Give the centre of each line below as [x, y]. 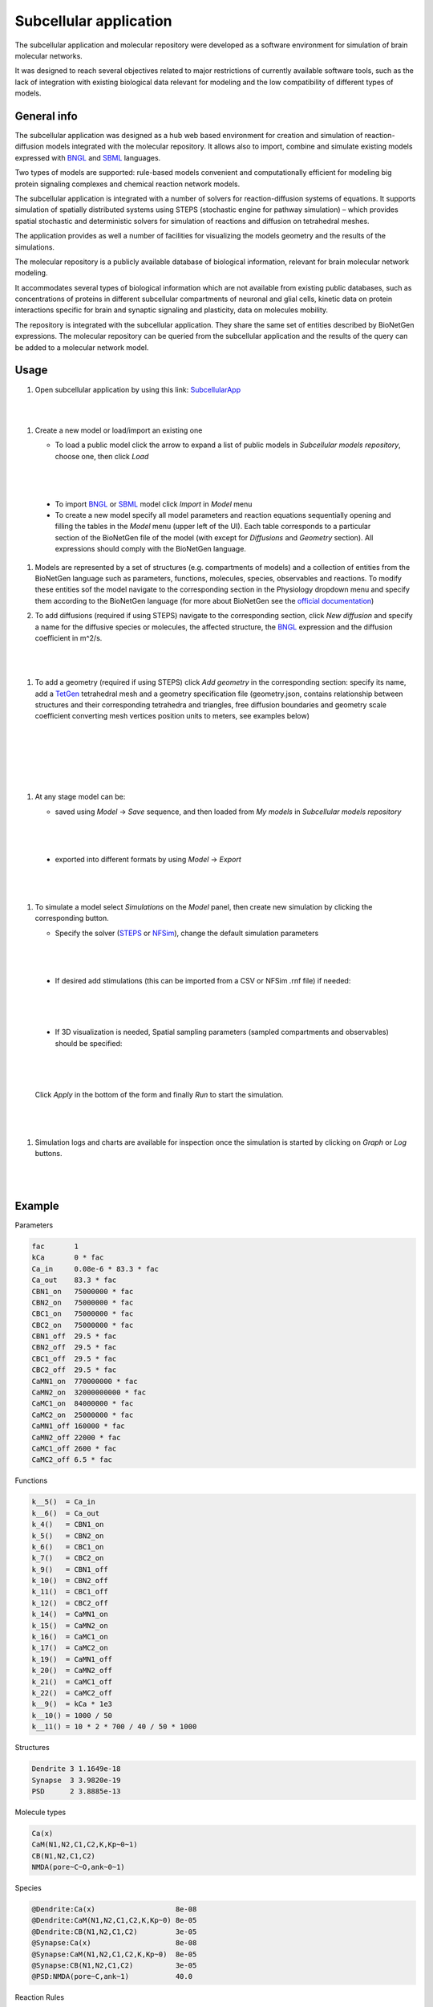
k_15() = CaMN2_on [70, 1625]
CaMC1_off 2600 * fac [74, 1448]
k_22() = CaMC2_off [72, 1693]
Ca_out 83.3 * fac [74, 1280]
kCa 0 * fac [68, 1258]
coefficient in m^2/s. [69, 637]
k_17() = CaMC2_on [70, 1648]
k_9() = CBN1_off [70, 1569]
